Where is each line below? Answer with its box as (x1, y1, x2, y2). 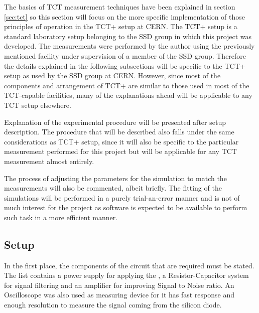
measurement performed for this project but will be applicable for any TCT (4, 146, 237, 156)
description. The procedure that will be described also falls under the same (4, 126, 234, 137)
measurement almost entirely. (4, 155, 94, 166)
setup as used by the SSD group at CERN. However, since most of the (4, 70, 221, 81)
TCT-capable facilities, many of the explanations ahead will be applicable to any (4, 90, 252, 100)
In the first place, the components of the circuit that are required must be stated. (4, 260, 254, 270)
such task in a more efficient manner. (4, 212, 118, 222)
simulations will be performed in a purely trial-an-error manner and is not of (4, 192, 240, 203)
